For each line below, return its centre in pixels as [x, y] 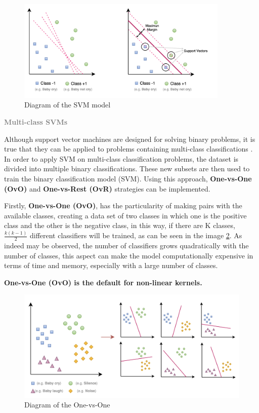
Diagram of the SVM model [68, 105]
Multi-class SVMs [36, 122]
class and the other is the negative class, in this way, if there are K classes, [120, 225]
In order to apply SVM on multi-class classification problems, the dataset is [121, 158]
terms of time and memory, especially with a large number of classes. [111, 265]
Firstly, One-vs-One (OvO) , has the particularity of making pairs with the [123, 205]
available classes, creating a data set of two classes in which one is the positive [125, 215]
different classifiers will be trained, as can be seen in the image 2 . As [136, 235]
